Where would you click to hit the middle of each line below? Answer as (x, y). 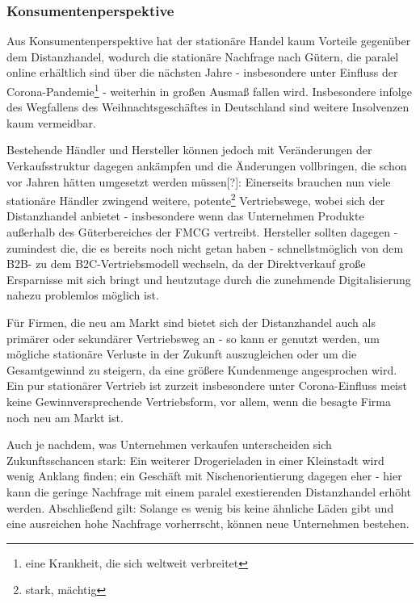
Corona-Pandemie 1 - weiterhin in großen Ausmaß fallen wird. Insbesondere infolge (209, 90)
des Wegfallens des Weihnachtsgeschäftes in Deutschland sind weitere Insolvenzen (208, 107)
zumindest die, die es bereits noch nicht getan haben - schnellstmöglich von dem (205, 247)
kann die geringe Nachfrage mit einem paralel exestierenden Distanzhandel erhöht (209, 491)
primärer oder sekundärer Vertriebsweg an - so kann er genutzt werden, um (193, 338)
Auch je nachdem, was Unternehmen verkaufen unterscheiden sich (169, 444)
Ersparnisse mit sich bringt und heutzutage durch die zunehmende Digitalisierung (209, 279)
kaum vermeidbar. (51, 122)
